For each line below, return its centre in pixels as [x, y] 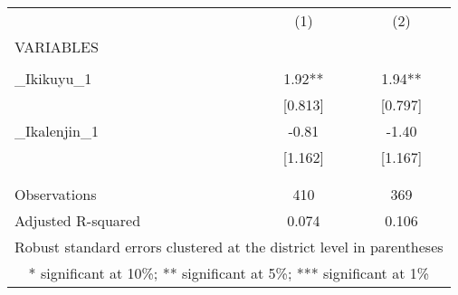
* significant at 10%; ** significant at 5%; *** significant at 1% [229, 273]
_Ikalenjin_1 [57, 131]
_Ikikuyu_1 [53, 78]
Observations [56, 194]
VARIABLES [57, 47]
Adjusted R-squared [78, 220]
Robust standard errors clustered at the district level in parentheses [229, 247]
